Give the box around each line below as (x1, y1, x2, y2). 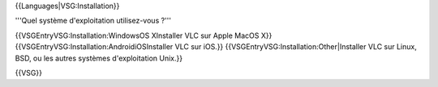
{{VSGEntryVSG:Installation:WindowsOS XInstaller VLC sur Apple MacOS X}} (15, 31, 273, 40)
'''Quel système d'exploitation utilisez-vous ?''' (15, 16, 172, 26)
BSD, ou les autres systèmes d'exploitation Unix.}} (15, 53, 182, 63)
